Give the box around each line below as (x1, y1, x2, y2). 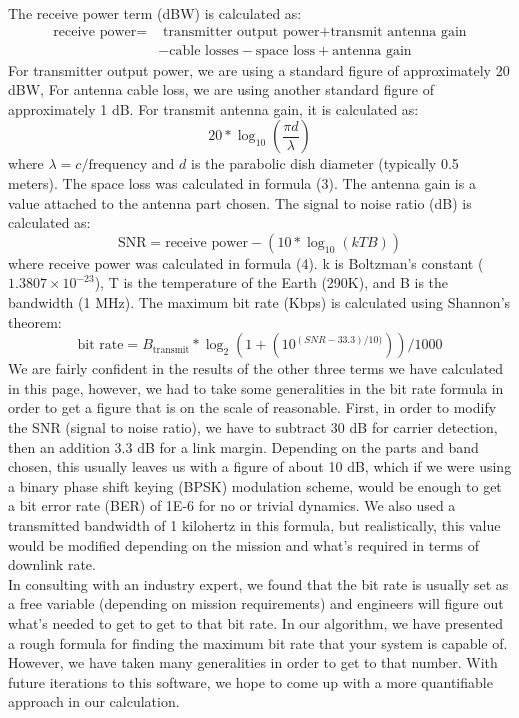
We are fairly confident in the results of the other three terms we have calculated (8, 358, 504, 379)
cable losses (169, 43, 239, 58)
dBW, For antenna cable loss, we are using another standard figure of (8, 79, 434, 100)
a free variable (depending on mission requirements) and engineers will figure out (8, 593, 504, 614)
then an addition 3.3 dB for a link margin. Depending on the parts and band (8, 436, 479, 457)
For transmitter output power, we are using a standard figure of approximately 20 (8, 59, 510, 80)
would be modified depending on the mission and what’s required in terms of (8, 534, 480, 555)
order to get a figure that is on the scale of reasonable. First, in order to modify (8, 397, 497, 418)
